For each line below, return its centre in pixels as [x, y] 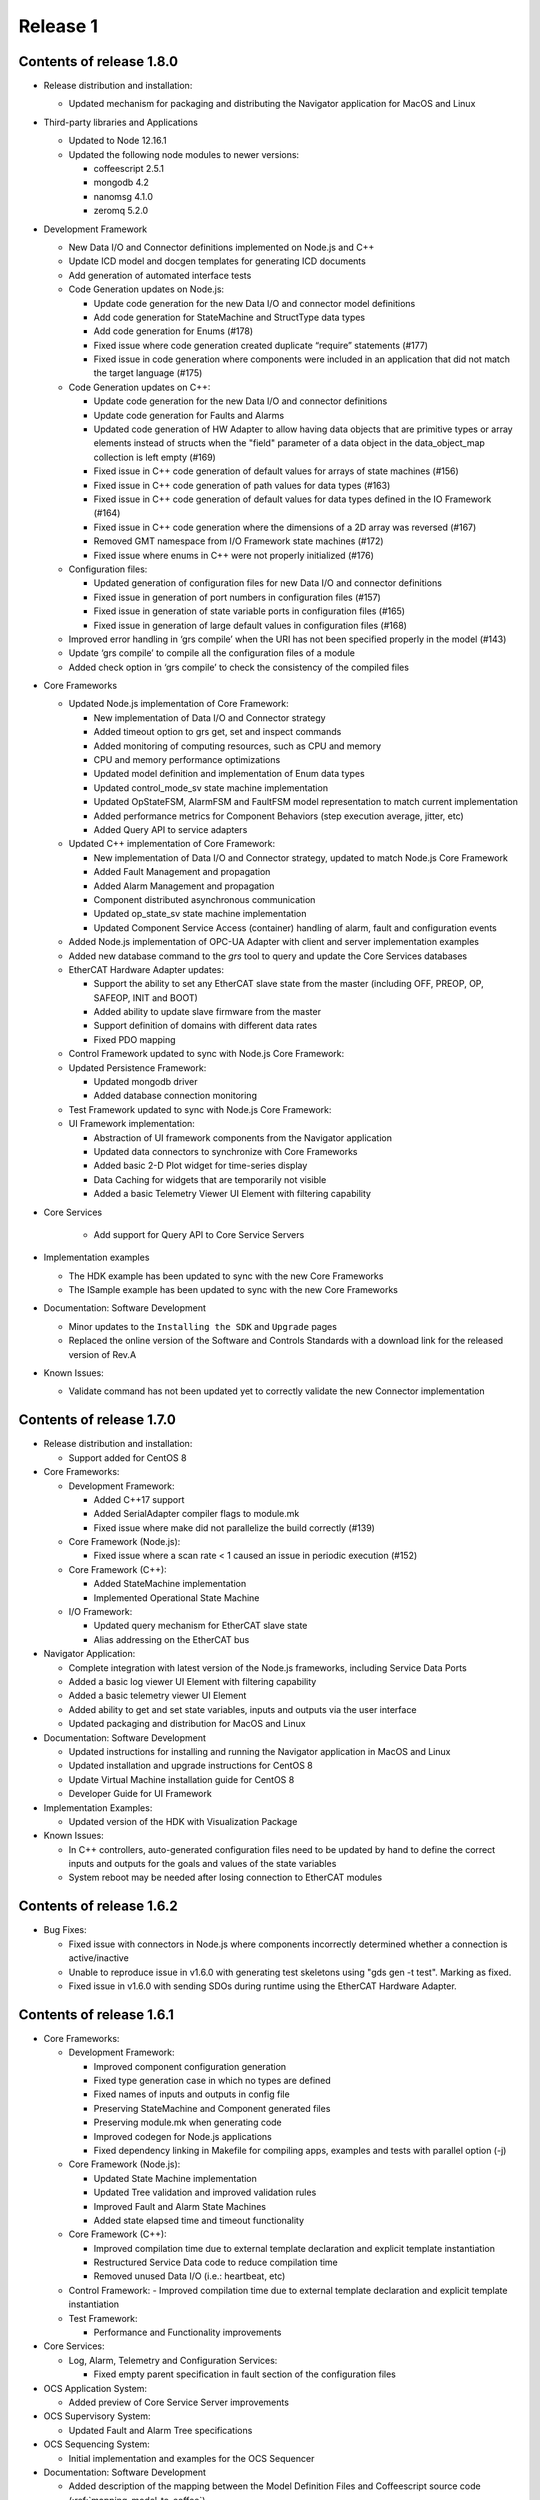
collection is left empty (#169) [155, 457]
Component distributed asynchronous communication [204, 899]
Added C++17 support [139, 1499]
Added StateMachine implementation [170, 1584]
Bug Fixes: [65, 1930]
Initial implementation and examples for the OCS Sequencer [191, 2458]
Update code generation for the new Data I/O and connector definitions [240, 401]
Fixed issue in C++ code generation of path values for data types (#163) [242, 485]
